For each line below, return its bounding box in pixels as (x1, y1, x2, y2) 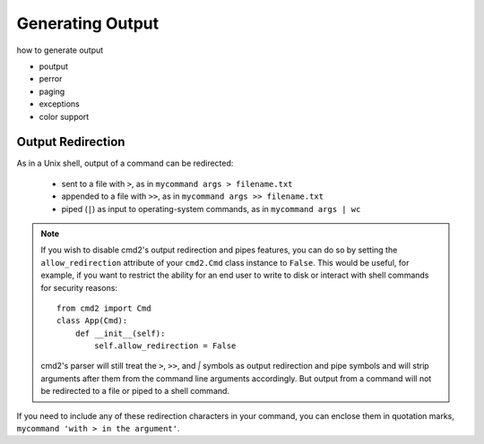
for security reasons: (40, 282, 118, 293)
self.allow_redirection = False (94, 341, 237, 351)
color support (39, 111, 90, 122)
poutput (39, 61, 69, 72)
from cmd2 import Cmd (56, 303, 151, 313)
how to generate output (16, 45, 104, 55)
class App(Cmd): (56, 316, 128, 326)
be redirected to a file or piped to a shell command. (40, 386, 230, 397)
